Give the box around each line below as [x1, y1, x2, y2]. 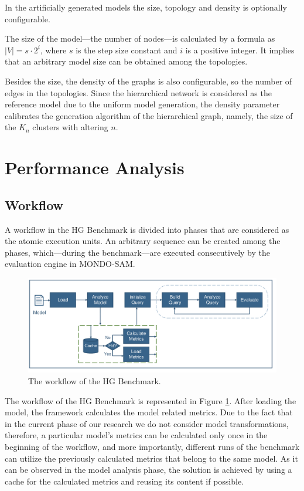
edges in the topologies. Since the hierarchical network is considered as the [5, 86, 272, 99]
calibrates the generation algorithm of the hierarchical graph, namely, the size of [5, 109, 293, 121]
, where [40, 43, 67, 56]
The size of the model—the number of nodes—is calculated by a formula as [5, 32, 275, 45]
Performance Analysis [5, 155, 185, 180]
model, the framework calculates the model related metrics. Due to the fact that [5, 406, 293, 418]
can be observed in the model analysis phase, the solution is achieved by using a [5, 463, 292, 476]
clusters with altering [32, 121, 108, 133]
